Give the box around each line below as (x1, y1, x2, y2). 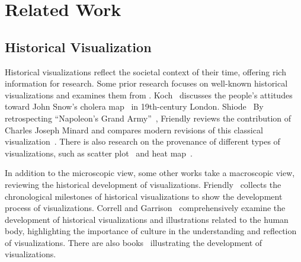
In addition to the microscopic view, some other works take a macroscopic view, (5, 167, 295, 179)
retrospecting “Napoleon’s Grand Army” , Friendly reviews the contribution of (5, 111, 292, 124)
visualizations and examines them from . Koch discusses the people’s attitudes (5, 88, 293, 101)
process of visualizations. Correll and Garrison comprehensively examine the (5, 202, 286, 214)
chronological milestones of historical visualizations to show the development (5, 190, 283, 202)
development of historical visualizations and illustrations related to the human (5, 213, 289, 225)
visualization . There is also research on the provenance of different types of (5, 135, 280, 148)
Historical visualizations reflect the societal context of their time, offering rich (5, 65, 286, 78)
